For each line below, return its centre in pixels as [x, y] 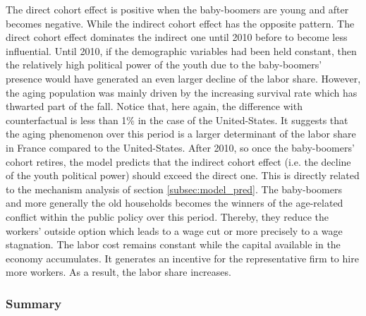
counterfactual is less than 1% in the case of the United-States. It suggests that [177, 120]
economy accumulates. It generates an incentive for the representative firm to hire [182, 258]
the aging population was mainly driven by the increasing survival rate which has [182, 92]
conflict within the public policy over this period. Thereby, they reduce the [167, 216]
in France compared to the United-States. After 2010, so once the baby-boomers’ [180, 147]
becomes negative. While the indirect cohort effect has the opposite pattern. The [180, 23]
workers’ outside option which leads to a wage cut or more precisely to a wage [174, 230]
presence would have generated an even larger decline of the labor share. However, [183, 78]
